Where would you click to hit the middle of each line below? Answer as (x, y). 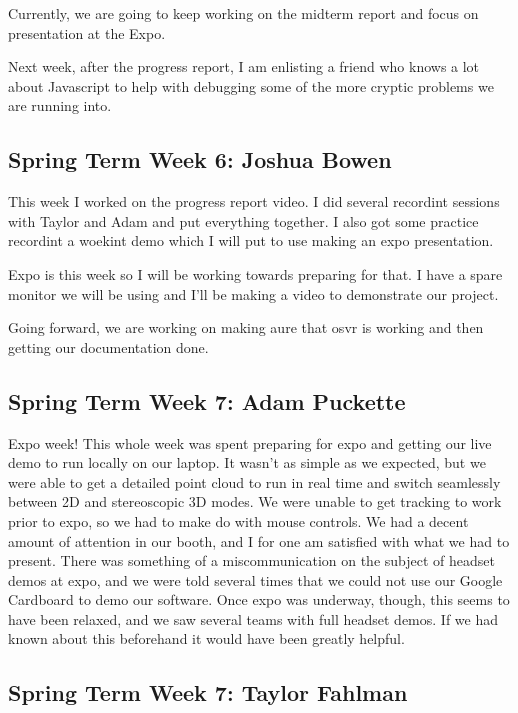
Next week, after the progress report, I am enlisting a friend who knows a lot (244, 66)
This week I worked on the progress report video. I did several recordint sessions (254, 201)
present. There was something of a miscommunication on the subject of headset (251, 560)
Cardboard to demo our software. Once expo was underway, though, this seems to (259, 599)
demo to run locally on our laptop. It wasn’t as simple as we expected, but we (247, 462)
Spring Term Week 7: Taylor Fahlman (208, 692)
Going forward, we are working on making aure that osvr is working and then (246, 327)
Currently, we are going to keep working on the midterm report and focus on (243, 13)
